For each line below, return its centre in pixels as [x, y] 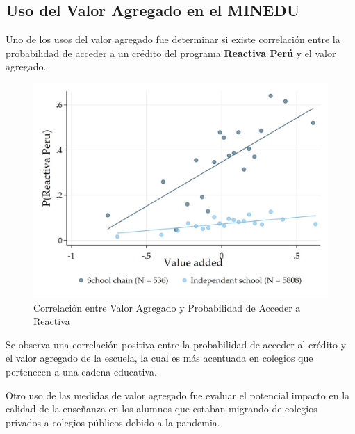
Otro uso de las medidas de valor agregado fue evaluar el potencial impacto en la [178, 395]
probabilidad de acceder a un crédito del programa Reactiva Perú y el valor [171, 53]
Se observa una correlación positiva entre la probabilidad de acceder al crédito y [176, 344]
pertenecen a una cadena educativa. [81, 372]
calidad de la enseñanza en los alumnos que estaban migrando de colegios [162, 409]
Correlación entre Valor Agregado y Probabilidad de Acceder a [167, 307]
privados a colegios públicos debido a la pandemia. [113, 422]
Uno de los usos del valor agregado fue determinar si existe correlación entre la [173, 39]
